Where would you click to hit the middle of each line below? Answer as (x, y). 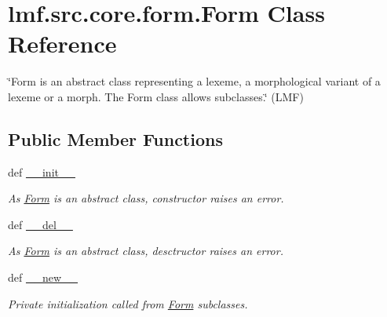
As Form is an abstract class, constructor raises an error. (146, 198)
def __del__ (40, 224)
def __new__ (43, 277)
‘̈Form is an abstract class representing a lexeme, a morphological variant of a (194, 81)
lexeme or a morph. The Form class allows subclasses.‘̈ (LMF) (156, 96)
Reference (62, 44)
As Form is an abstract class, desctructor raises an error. (146, 251)
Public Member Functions (115, 138)
